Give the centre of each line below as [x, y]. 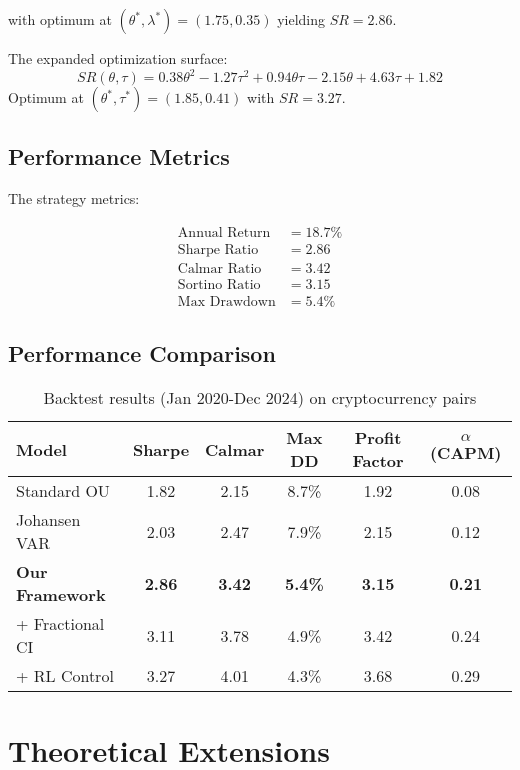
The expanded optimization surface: [118, 58]
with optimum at [60, 19]
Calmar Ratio [219, 268]
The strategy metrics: [74, 198]
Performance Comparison [142, 353]
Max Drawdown [226, 302]
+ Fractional [60, 624]
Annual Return [224, 232]
